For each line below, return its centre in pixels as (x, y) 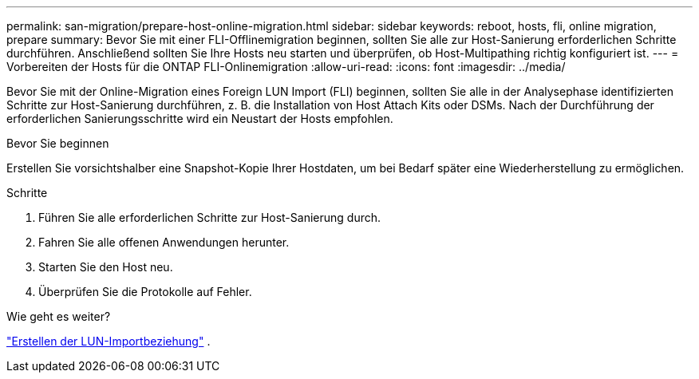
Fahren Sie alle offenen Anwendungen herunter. (164, 242)
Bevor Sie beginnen (58, 143)
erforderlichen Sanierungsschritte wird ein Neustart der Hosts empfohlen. (200, 118)
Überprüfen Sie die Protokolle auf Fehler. (145, 292)
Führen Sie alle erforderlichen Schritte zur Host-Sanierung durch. (210, 217)
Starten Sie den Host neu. (106, 267)
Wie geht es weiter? (59, 316)
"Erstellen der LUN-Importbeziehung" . (109, 341)
